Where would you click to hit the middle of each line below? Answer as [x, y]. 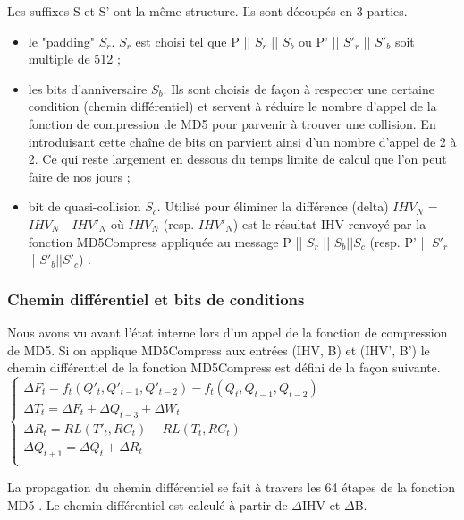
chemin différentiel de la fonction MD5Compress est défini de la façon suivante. [224, 367]
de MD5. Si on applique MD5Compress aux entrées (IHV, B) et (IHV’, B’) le [219, 350]
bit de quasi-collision [84, 206]
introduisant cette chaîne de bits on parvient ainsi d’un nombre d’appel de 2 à [242, 141]
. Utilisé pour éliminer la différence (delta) [273, 206]
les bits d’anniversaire [88, 88]
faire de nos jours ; [79, 176]
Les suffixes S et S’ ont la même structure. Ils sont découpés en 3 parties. [207, 11]
